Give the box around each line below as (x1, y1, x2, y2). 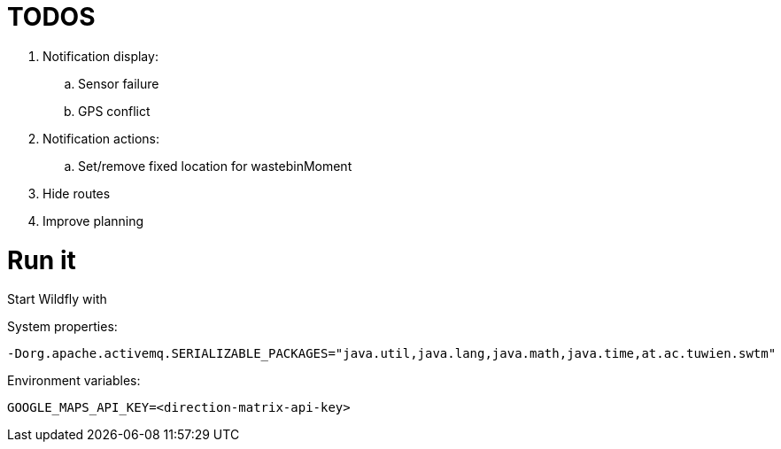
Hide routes (43, 185, 111, 201)
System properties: (7, 319, 118, 335)
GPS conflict (78, 103, 151, 119)
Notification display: (43, 48, 159, 64)
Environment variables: (7, 373, 141, 389)
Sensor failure (78, 75, 159, 91)
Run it (7, 244, 76, 275)
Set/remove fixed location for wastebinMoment (78, 158, 352, 174)
